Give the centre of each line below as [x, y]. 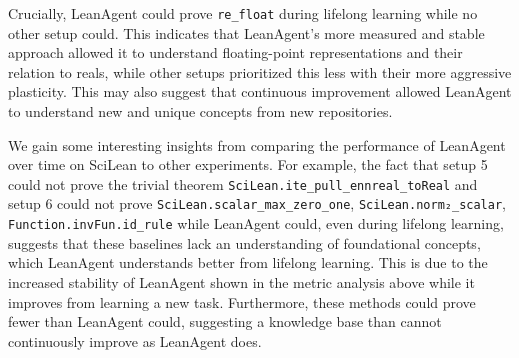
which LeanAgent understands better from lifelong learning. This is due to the [248, 262]
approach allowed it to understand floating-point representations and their [235, 52]
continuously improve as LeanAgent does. [135, 340]
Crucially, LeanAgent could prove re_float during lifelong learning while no [243, 13]
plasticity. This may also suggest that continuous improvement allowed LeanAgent [260, 91]
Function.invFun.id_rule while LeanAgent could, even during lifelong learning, [256, 223]
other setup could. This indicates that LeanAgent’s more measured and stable [246, 32]
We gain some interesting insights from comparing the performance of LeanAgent [257, 144]
